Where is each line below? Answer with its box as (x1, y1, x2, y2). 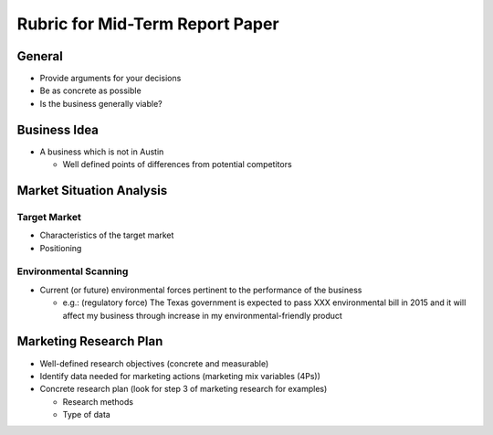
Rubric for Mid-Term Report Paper (16, 14, 279, 34)
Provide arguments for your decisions (39, 73, 182, 84)
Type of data (62, 409, 111, 420)
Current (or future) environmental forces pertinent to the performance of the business (39, 284, 362, 295)
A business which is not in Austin (39, 146, 164, 157)
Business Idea (16, 122, 100, 137)
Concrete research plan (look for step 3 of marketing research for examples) (39, 384, 328, 395)
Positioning (39, 242, 82, 253)
